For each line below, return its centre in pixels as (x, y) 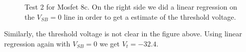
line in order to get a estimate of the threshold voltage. (150, 16)
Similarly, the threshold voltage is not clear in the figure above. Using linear (123, 34)
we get (109, 43)
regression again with (37, 43)
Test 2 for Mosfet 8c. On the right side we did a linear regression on (131, 7)
